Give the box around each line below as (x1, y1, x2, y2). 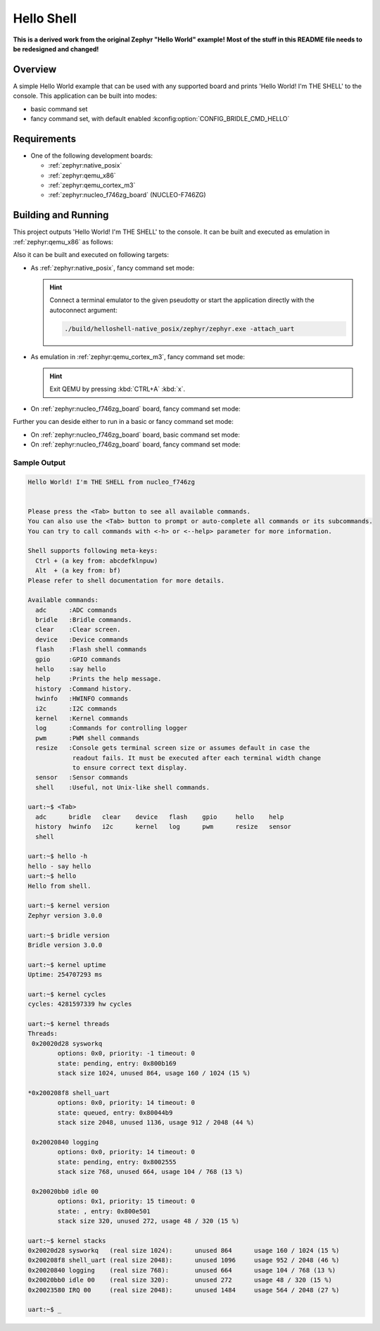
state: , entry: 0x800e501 (57, 1207, 151, 1215)
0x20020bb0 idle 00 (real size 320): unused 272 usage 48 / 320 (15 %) (27, 1276, 332, 1285)
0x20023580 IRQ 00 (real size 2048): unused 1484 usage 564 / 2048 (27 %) (27, 1286, 340, 1294)
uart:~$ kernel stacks (27, 1237, 106, 1244)
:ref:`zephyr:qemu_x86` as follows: (13, 237, 114, 246)
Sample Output (13, 458, 66, 468)
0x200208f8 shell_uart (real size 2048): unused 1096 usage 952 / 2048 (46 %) (27, 1256, 340, 1264)
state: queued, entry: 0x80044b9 (57, 1108, 173, 1116)
